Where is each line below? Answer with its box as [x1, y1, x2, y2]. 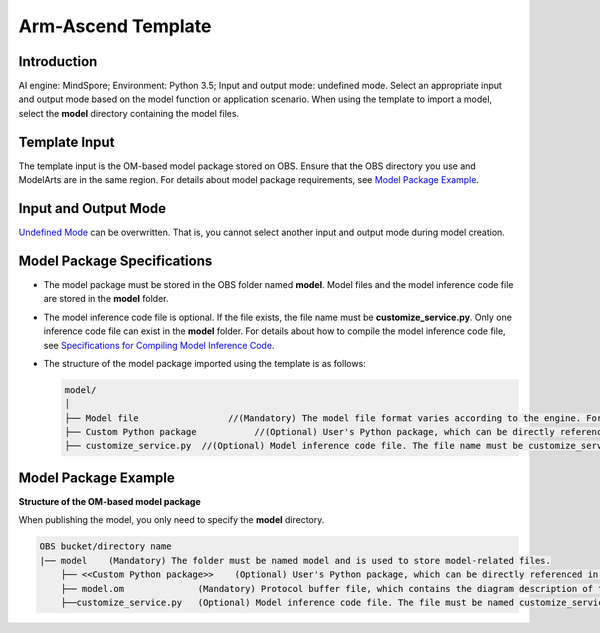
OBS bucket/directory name [39, 541, 172, 552]
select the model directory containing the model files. [18, 107, 240, 119]
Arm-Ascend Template [18, 15, 212, 37]
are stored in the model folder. [43, 293, 169, 305]
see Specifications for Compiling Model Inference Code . [43, 339, 275, 351]
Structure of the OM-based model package [18, 495, 201, 507]
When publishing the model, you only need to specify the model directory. [18, 514, 325, 526]
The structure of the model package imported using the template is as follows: [43, 357, 367, 369]
